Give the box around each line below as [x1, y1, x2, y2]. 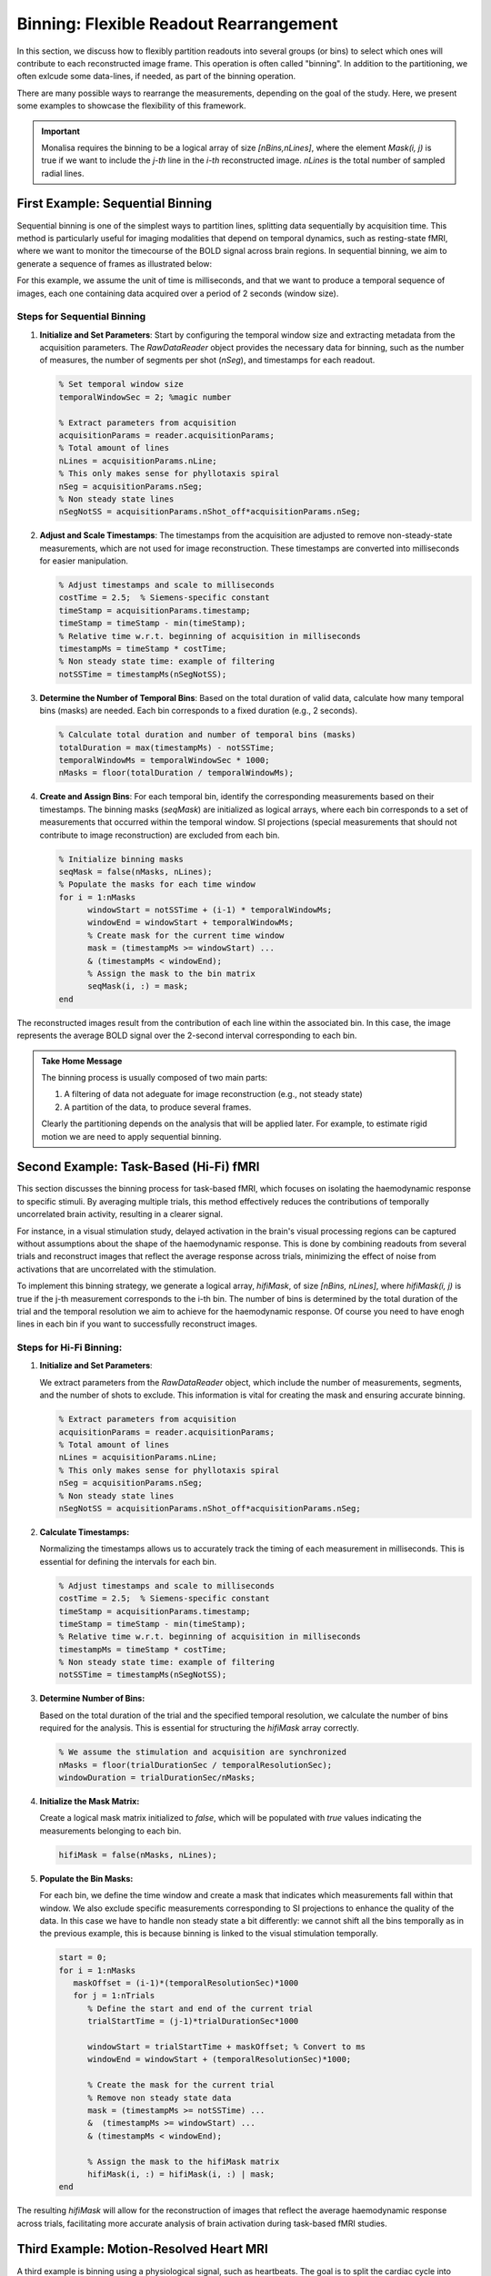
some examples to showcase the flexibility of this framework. [16, 100, 246, 111]
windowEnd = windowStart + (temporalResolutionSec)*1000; [87, 2054, 352, 2065]
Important [41, 126, 81, 137]
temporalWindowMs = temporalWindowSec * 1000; [58, 755, 270, 765]
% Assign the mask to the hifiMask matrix [87, 2156, 280, 2167]
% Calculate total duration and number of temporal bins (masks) [58, 729, 356, 740]
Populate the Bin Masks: [39, 1873, 134, 1884]
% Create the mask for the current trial [87, 2080, 275, 2090]
